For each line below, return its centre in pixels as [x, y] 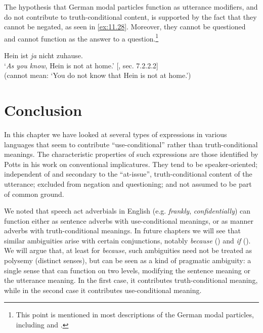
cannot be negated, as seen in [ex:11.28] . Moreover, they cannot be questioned [125, 27]
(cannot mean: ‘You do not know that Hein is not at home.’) [98, 75]
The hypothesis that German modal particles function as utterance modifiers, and [131, 7]
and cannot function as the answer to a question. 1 [81, 37]
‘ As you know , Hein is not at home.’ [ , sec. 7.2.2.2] [81, 65]
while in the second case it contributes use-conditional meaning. [103, 290]
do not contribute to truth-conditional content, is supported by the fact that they [130, 16]
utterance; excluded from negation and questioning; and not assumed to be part [128, 183]
